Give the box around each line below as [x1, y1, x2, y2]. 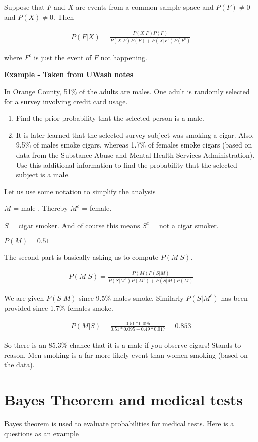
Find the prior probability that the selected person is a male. [16, 113, 204, 123]
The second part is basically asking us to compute [4, 251, 159, 262]
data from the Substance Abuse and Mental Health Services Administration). [16, 150, 255, 160]
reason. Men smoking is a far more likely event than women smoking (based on [4, 349, 248, 360]
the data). [4, 359, 35, 370]
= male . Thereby [13, 203, 68, 213]
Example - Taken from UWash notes [4, 69, 134, 80]
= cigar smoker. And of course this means [11, 219, 140, 230]
